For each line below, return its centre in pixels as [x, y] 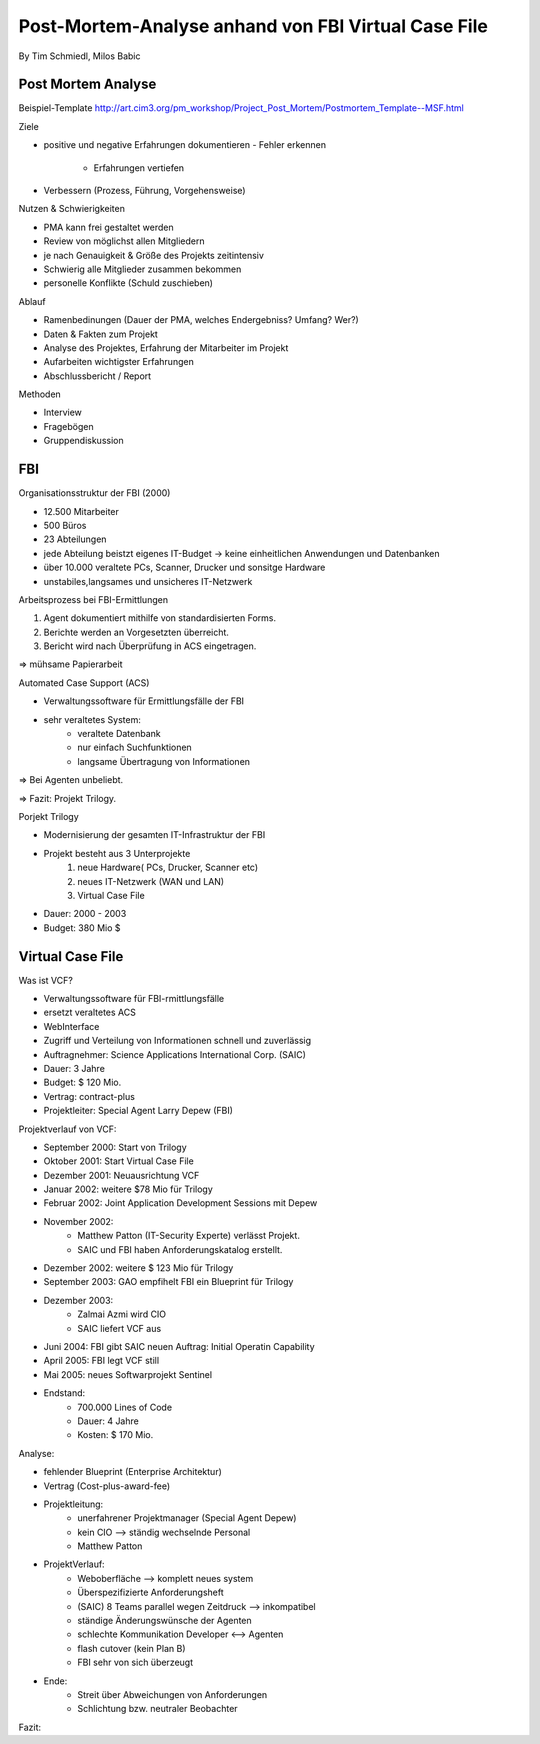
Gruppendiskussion [83, 441]
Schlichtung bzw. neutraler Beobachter [158, 1709]
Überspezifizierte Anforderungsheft [150, 1592]
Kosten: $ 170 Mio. [115, 1435]
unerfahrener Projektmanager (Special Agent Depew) [187, 1518]
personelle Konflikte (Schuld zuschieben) [128, 283]
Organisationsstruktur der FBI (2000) [94, 493]
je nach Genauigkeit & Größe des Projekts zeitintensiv [154, 255]
